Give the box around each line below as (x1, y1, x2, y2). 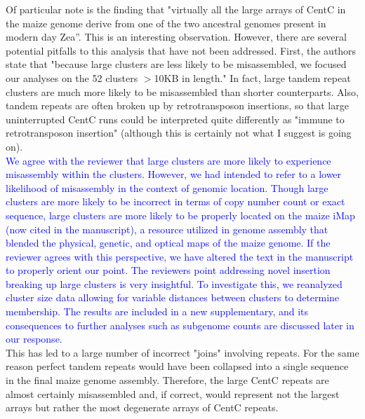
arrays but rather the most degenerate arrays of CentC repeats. (6, 400, 279, 415)
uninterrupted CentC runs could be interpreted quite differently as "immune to (6, 111, 345, 126)
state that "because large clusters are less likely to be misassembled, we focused (6, 57, 347, 71)
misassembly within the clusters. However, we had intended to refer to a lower (6, 167, 342, 181)
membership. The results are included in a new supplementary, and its (6, 304, 309, 319)
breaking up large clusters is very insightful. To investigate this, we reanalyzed (6, 276, 343, 291)
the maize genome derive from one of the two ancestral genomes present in (6, 15, 326, 30)
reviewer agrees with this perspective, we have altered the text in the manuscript (6, 249, 354, 263)
